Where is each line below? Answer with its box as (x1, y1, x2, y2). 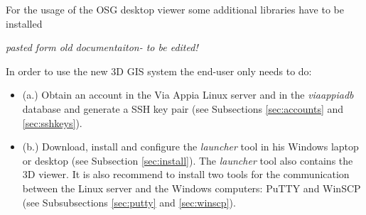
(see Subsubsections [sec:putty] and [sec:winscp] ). (22, 194, 236, 209)
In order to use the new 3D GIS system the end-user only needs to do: (6, 63, 312, 78)
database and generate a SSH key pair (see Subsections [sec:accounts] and (22, 101, 344, 116)
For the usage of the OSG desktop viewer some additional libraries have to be (6, 2, 344, 16)
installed (6, 16, 43, 31)
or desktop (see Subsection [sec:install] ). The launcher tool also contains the (22, 153, 353, 167)
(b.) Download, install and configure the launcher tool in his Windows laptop (22, 139, 359, 154)
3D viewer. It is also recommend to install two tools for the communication (22, 167, 350, 182)
